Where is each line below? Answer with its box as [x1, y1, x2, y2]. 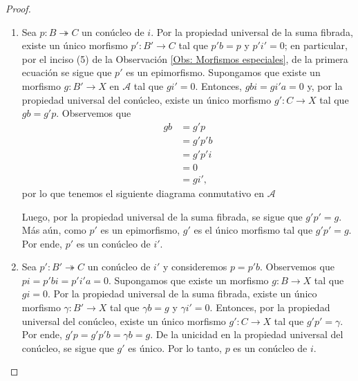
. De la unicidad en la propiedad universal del [150, 327, 343, 342]
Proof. [6, 1, 31, 15]
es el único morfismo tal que [194, 223, 313, 237]
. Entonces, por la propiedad [209, 300, 330, 315]
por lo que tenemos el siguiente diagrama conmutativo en [21, 185, 265, 200]
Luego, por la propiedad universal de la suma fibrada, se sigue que [21, 209, 303, 223]
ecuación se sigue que [21, 65, 112, 80]
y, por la [307, 78, 343, 93]
